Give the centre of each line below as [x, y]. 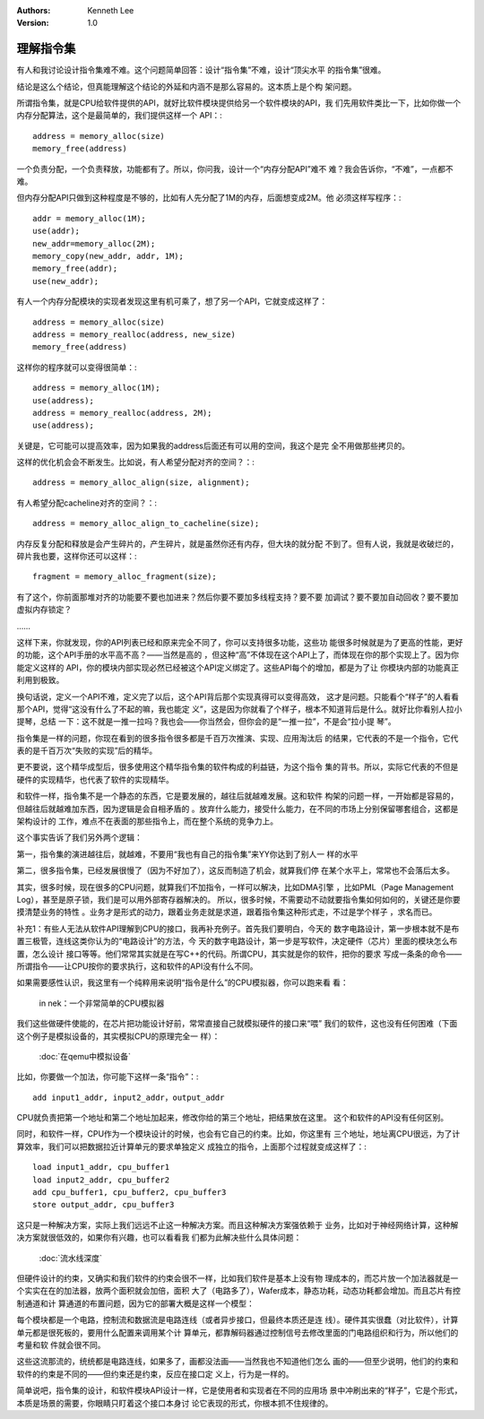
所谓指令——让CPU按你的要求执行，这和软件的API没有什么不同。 [137, 966]
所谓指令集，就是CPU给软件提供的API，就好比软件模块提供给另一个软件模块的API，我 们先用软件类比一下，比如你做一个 [239, 103]
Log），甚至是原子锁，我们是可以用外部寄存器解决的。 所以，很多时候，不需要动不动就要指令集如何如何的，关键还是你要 [238, 900]
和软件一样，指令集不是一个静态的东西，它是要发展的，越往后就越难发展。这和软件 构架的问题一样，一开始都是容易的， [238, 796]
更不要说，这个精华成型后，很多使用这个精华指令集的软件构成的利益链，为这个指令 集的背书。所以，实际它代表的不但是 [238, 767]
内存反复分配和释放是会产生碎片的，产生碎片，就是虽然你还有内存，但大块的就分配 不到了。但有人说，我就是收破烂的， [238, 543]
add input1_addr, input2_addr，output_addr [129, 1097]
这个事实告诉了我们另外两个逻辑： [79, 837]
